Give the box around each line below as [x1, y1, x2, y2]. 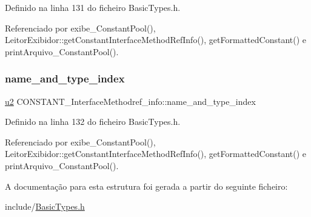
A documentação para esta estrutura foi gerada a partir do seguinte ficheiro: [5, 179, 288, 192]
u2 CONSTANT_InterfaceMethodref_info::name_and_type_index [5, 95, 256, 107]
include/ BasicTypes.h [5, 200, 85, 213]
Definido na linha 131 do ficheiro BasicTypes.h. [5, 1, 181, 13]
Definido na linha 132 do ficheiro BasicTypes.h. [5, 115, 181, 128]
